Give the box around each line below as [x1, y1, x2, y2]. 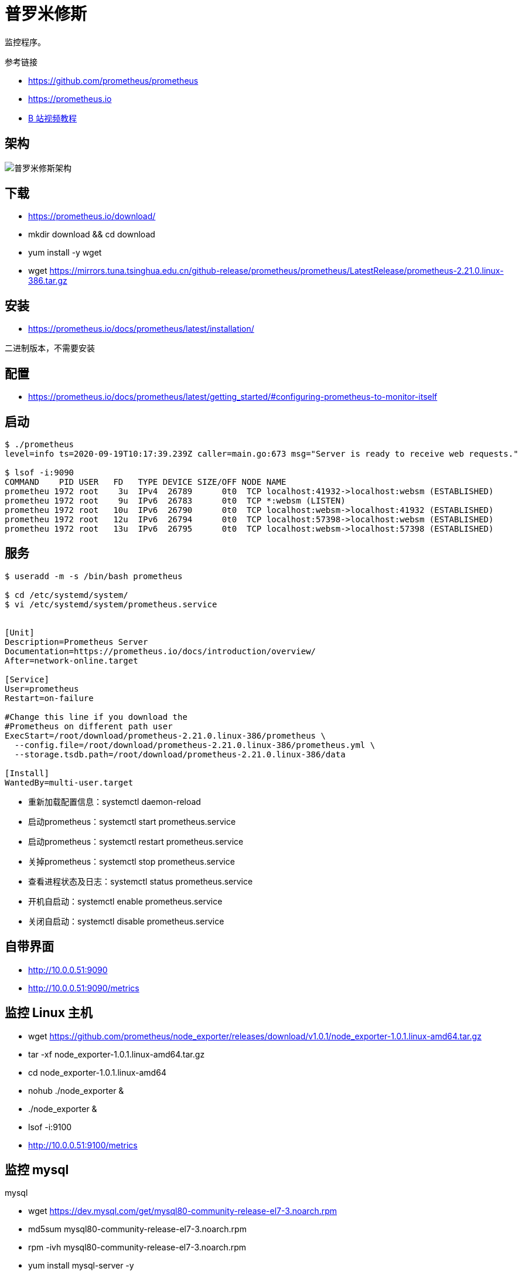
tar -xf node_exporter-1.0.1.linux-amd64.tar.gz [28, 1049, 205, 1059]
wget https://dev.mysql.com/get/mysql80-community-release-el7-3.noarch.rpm [28, 1206, 337, 1216]
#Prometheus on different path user [5, 721, 173, 731]
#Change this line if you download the [5, 712, 187, 722]
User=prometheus [5, 684, 79, 693]
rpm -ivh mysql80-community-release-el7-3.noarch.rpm [28, 1242, 247, 1253]
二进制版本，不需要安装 [5, 343, 95, 353]
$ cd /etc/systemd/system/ [5, 590, 128, 600]
